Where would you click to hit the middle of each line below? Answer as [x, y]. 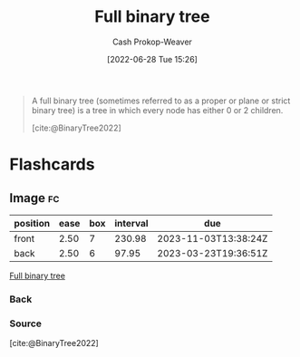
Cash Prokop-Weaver [152, 42]
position [32, 223]
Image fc [34, 198]
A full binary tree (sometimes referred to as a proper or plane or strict [161, 101]
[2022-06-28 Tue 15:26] [152, 59]
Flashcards [52, 164]
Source [26, 323]
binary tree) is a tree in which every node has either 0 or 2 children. [157, 110]
